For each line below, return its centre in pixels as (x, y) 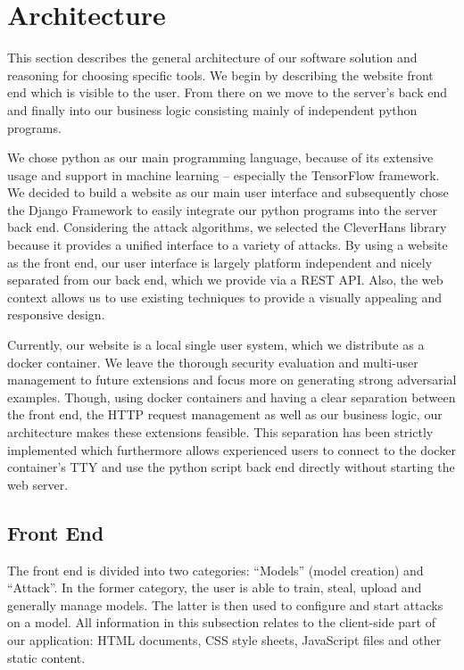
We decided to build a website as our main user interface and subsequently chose (228, 192)
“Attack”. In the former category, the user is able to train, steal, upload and (215, 587)
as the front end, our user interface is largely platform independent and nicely (220, 262)
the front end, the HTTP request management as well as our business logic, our (225, 414)
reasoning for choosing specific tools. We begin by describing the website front (220, 74)
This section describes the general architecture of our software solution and (212, 58)
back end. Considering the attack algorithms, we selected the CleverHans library (227, 227)
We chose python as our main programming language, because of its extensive (220, 157)
